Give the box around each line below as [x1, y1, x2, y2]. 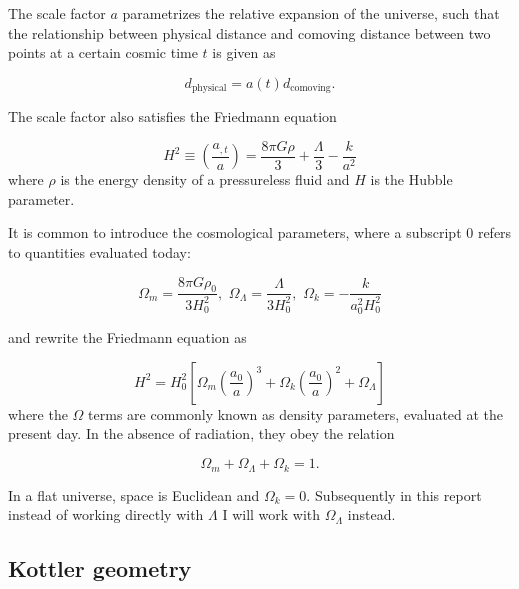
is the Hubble [370, 169, 453, 190]
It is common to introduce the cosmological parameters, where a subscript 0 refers [8, 222, 512, 243]
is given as [212, 42, 276, 63]
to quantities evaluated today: [8, 242, 191, 263]
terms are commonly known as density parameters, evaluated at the [88, 403, 504, 424]
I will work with [222, 504, 321, 525]
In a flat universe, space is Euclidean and [8, 484, 260, 505]
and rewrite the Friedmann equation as [8, 327, 247, 348]
